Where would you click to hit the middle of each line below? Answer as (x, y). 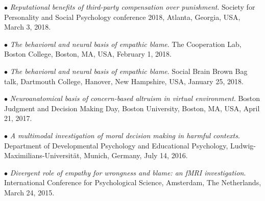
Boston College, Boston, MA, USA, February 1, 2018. (88, 54)
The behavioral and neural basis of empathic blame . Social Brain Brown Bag (129, 71)
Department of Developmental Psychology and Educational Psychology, (116, 145)
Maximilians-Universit (39, 155)
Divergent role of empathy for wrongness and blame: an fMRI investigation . (128, 172)
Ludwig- (243, 145)
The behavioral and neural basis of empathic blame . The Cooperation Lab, (126, 44)
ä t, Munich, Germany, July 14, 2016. (130, 155)
